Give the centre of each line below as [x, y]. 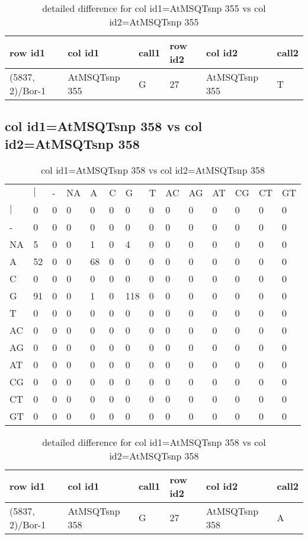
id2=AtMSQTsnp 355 [154, 22]
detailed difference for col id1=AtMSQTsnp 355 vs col [154, 8]
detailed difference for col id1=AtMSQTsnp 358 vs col [154, 442]
